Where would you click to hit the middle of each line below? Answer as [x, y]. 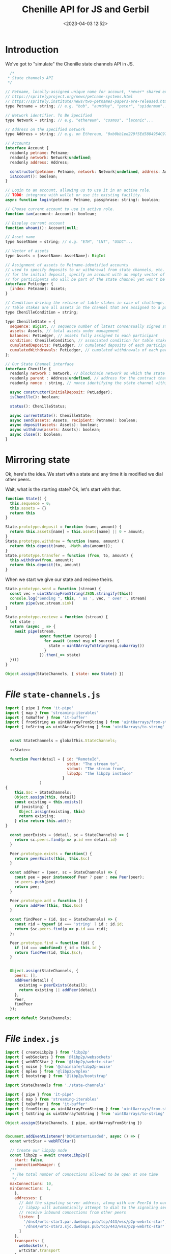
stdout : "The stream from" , [96, 769]
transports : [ [29, 1241]
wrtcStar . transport [39, 1250]
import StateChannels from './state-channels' [55, 1085]
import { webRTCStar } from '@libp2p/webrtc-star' [60, 1062]
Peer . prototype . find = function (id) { [52, 943]
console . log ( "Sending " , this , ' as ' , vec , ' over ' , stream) [78, 598]
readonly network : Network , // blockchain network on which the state [88, 374]
